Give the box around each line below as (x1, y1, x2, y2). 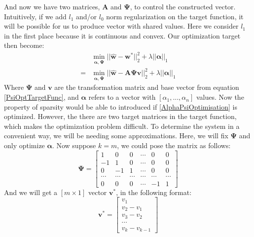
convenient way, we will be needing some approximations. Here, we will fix (4, 130, 228, 141)
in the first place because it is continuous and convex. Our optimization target (4, 30, 241, 40)
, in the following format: (116, 187, 192, 197)
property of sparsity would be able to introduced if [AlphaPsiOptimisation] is (4, 101, 237, 112)
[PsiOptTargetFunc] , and (4, 92, 79, 102)
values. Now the (196, 92, 244, 102)
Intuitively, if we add (4, 11, 67, 21)
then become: (4, 40, 44, 50)
